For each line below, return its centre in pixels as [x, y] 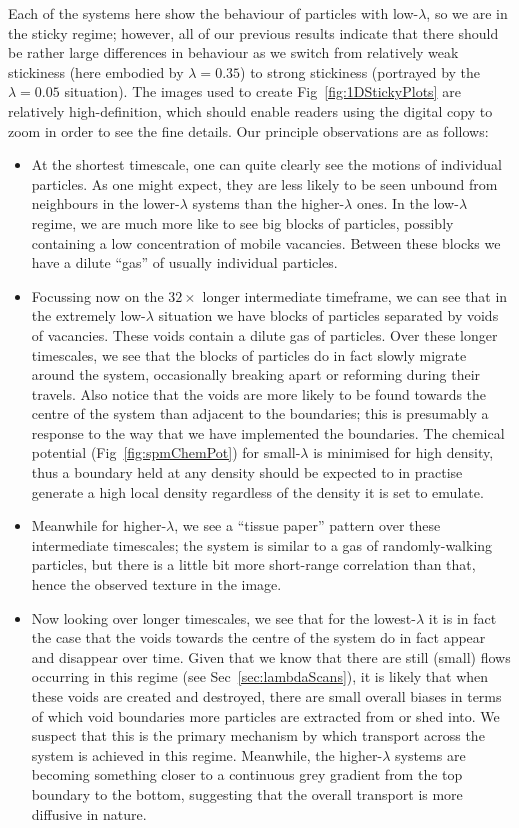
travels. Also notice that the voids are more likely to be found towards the [259, 393]
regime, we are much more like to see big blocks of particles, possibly [242, 222]
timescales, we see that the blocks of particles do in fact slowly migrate [249, 354]
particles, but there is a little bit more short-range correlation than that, [253, 564]
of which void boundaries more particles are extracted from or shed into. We [265, 715]
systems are [430, 754]
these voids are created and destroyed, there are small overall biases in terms [266, 696]
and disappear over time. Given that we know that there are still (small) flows [271, 656]
